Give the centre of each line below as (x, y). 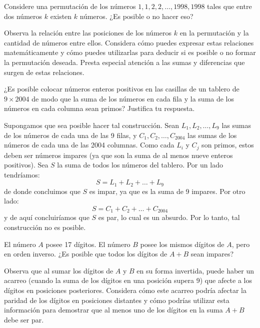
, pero (241, 244)
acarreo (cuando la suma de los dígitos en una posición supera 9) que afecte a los (128, 280)
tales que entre (229, 6)
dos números (23, 16)
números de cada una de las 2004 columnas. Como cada (89, 145)
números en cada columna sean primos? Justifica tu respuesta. (99, 108)
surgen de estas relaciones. (44, 72)
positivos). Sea (26, 165)
